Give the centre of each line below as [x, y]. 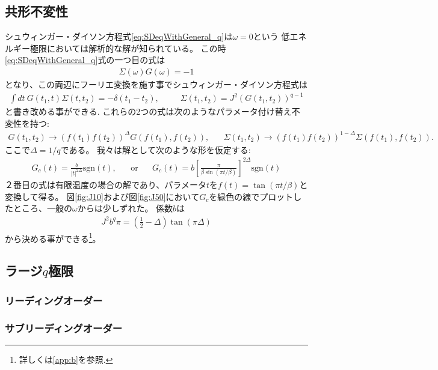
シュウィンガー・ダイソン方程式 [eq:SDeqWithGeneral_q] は [119, 36]
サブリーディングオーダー [64, 328]
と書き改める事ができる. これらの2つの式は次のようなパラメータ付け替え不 [153, 111]
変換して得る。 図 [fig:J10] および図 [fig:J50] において [102, 196]
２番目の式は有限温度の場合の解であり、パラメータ [106, 184]
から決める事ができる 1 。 [53, 237]
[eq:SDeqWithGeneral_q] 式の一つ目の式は [85, 60]
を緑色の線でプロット [251, 196]
